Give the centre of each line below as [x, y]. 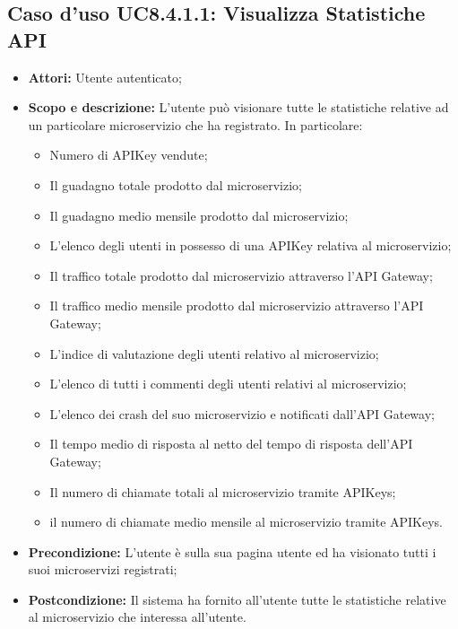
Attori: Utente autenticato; [105, 77]
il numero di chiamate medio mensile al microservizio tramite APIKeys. [246, 522]
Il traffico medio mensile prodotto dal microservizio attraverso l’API [237, 306]
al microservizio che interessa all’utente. [137, 617]
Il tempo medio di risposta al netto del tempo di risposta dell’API [231, 444]
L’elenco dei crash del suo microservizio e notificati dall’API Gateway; [242, 413]
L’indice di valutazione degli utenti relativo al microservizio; [214, 353]
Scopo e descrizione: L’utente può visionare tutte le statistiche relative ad [238, 107]
